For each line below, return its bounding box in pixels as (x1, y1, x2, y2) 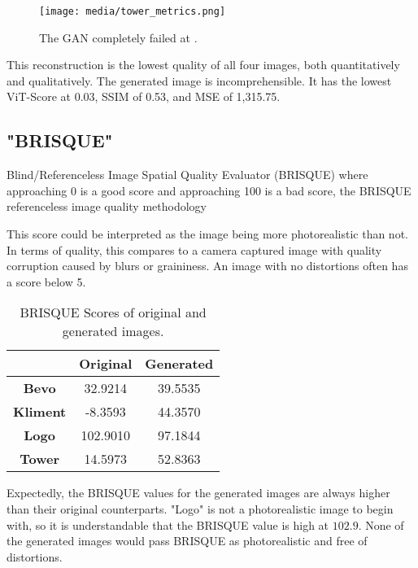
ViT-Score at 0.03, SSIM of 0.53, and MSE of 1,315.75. (7, 88, 281, 105)
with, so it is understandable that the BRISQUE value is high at (7, 516, 329, 533)
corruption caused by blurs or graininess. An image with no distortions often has (7, 257, 408, 274)
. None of (358, 516, 404, 533)
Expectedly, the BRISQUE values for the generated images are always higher (7, 484, 390, 501)
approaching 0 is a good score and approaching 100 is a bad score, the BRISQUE (7, 181, 411, 199)
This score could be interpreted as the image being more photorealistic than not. (7, 225, 408, 242)
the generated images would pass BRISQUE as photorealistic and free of (7, 532, 368, 549)
